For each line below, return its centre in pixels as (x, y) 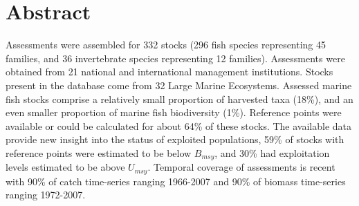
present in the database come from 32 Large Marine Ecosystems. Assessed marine (179, 85)
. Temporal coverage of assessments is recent (241, 167)
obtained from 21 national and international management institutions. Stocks (169, 72)
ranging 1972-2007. (46, 195)
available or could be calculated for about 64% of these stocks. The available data (179, 125)
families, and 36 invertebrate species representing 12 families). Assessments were (175, 58)
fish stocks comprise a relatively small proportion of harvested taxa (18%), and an (179, 99)
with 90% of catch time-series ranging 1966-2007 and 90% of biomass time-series (176, 181)
